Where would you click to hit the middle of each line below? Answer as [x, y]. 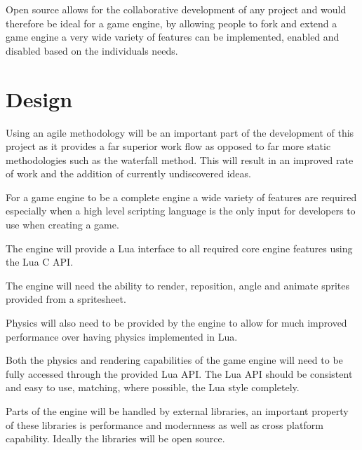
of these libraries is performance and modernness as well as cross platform [165, 424]
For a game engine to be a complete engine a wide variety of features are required [181, 197]
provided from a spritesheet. [66, 299]
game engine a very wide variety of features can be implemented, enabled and [173, 37]
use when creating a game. [62, 225]
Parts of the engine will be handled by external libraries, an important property [177, 411]
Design [39, 98]
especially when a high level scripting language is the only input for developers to [181, 211]
